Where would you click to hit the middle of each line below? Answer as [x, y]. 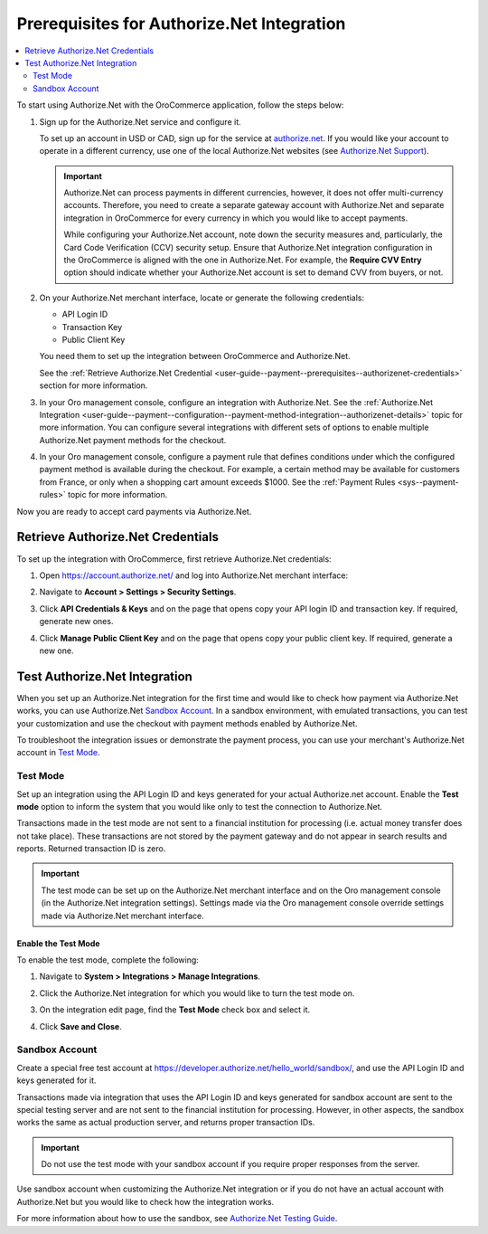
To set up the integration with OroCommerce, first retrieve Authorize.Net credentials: [174, 559]
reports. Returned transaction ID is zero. [91, 849]
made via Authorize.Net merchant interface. [122, 916]
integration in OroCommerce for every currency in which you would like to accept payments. [236, 218]
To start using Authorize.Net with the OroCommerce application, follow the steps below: [180, 105]
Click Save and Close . [80, 1026]
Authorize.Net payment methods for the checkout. [133, 440]
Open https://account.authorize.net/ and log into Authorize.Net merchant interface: [194, 575]
